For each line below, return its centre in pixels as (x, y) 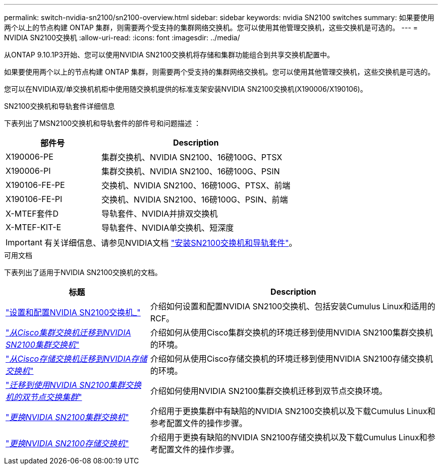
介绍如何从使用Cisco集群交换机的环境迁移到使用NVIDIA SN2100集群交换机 (291, 332)
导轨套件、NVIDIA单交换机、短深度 (168, 228)
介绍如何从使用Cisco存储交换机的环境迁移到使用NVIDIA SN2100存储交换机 (291, 359)
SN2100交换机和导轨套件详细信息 (60, 106)
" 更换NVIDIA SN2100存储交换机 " (67, 443)
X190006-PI (28, 171)
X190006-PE (30, 157)
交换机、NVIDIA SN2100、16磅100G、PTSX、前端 (196, 185)
